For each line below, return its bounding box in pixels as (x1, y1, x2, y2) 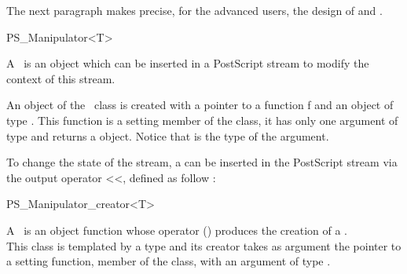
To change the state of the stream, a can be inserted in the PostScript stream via (6, 154, 398, 170)
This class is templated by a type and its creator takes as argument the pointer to (6, 237, 401, 254)
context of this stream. (6, 70, 115, 86)
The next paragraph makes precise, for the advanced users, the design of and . (6, 2, 383, 18)
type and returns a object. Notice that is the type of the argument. (6, 127, 329, 144)
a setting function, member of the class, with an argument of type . (6, 253, 331, 269)
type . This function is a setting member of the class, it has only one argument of (6, 111, 398, 128)
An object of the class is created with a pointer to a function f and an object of (6, 97, 394, 113)
